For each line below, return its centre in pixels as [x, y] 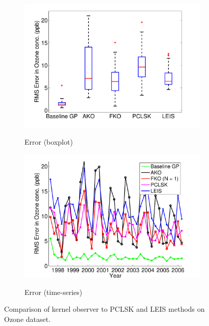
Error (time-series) [54, 292]
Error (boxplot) [49, 142]
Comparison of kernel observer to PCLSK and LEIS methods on [104, 309]
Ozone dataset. [28, 319]
